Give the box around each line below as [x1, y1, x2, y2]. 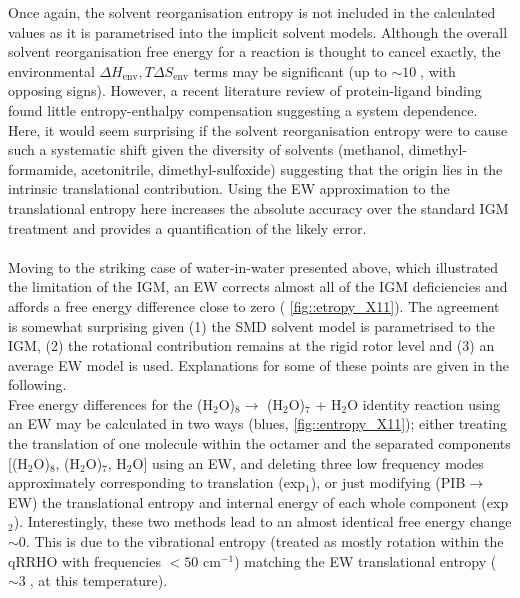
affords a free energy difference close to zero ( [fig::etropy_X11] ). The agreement [8, 295, 500, 316]
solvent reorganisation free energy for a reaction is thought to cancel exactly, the [8, 41, 501, 62]
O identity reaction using [347, 393, 501, 414]
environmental [8, 60, 95, 81]
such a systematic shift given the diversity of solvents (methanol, [8, 139, 405, 160]
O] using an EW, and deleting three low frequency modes [132, 452, 484, 473]
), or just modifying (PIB [310, 472, 466, 493]
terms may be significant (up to [193, 60, 387, 81]
